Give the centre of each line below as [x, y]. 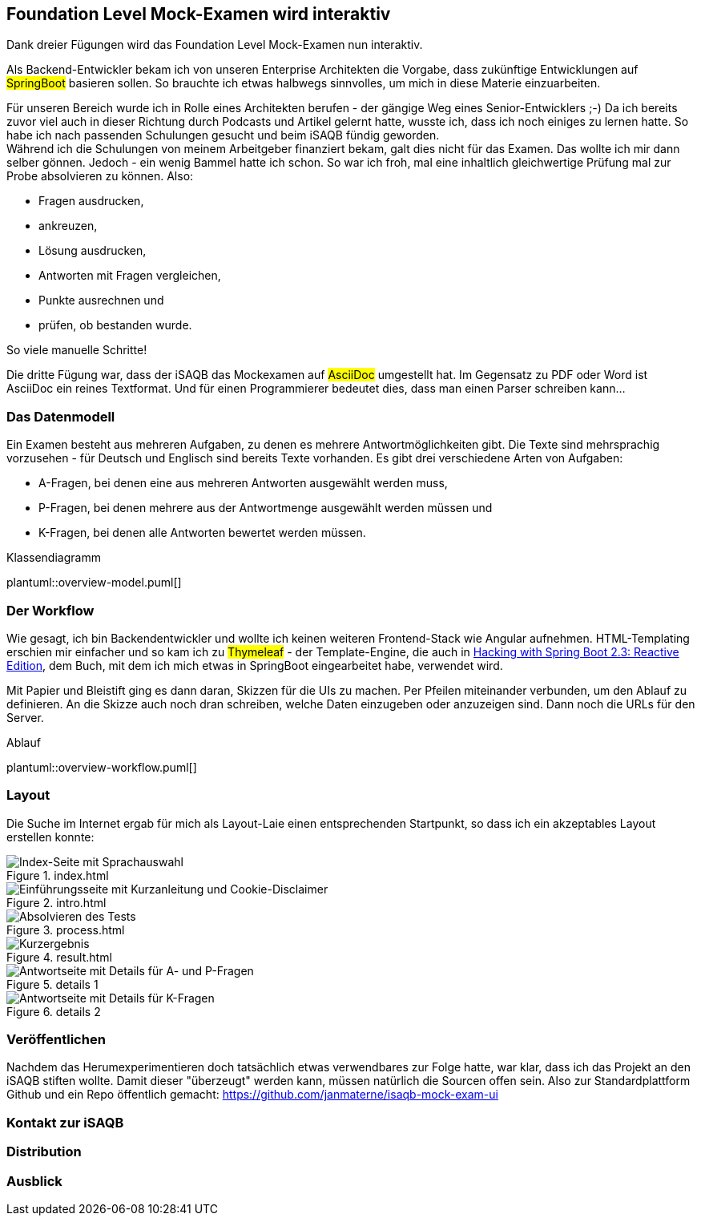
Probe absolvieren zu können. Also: [100, 176]
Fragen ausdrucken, [91, 201]
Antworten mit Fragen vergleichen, [130, 276]
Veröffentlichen [56, 1040]
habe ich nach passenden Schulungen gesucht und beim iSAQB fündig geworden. [223, 135]
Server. [25, 717]
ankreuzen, [68, 226]
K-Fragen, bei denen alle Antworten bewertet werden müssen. [202, 533]
